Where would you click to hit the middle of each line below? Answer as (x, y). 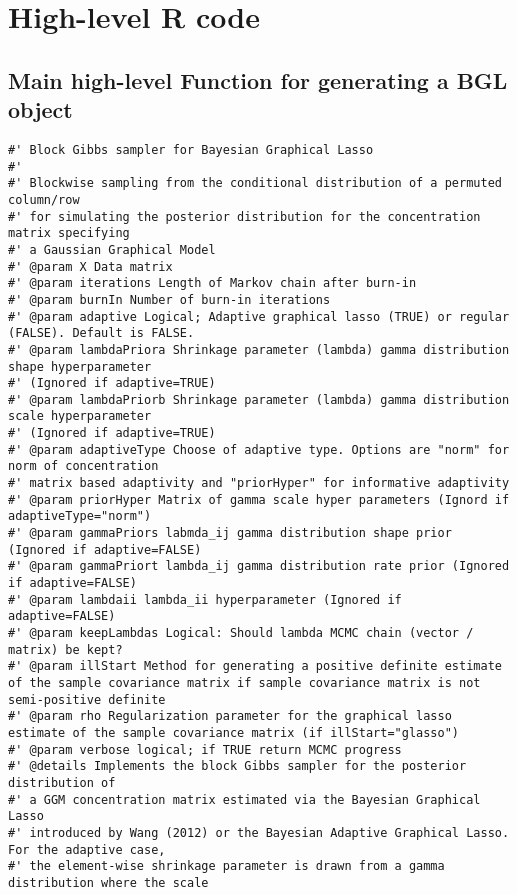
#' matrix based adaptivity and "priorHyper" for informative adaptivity (259, 483)
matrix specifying (69, 233)
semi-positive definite (87, 699)
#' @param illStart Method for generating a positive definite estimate (255, 666)
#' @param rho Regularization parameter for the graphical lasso (230, 716)
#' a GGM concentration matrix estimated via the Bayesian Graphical (244, 799)
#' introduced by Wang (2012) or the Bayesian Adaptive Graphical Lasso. (259, 832)
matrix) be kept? (65, 649)
